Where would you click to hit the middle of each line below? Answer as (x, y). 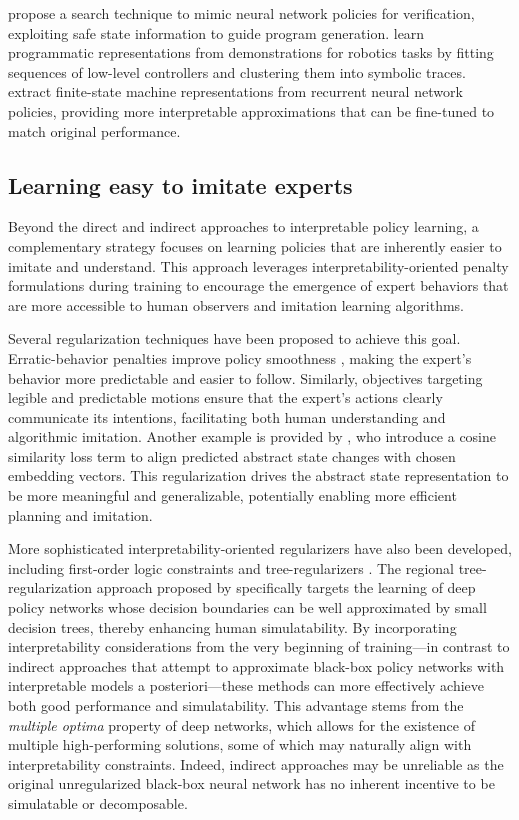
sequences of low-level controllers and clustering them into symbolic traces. (237, 71)
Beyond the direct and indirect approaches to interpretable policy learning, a (243, 226)
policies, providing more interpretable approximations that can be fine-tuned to (251, 110)
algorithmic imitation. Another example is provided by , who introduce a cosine (252, 436)
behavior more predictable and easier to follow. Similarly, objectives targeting (245, 377)
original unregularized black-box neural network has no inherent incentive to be (251, 783)
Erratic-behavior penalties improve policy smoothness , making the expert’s (240, 357)
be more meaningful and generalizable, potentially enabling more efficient (232, 495)
